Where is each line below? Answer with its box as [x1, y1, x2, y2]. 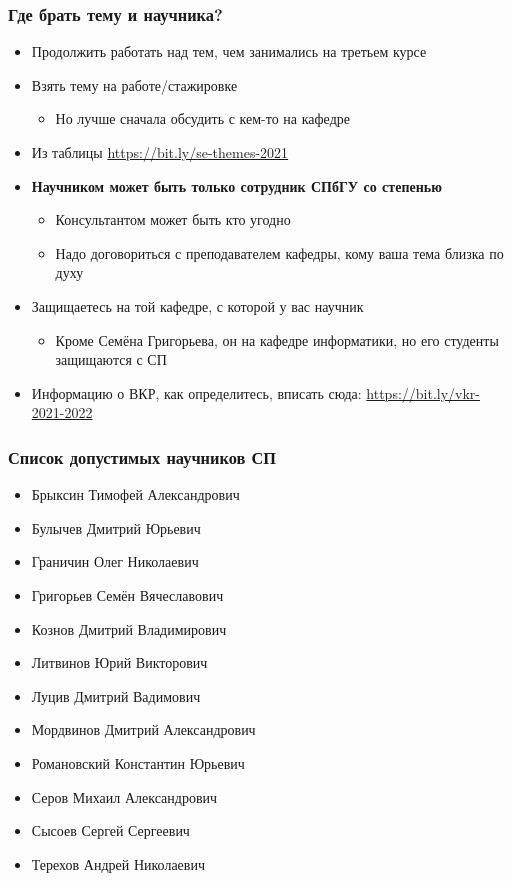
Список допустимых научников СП [8, 444, 277, 469]
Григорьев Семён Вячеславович [31, 584, 224, 605]
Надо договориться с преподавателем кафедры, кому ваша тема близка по [55, 242, 504, 263]
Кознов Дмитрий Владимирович [31, 618, 227, 639]
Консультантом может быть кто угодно [55, 209, 291, 230]
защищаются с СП [55, 349, 167, 370]
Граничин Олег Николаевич [31, 551, 199, 572]
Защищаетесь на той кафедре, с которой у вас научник [31, 295, 364, 316]
